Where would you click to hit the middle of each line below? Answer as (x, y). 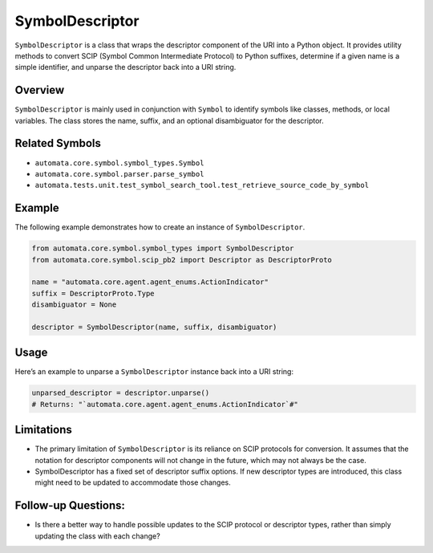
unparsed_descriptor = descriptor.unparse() (121, 393)
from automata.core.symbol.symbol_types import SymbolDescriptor (163, 248)
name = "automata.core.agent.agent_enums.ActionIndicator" (150, 282)
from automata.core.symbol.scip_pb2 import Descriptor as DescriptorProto (182, 260)
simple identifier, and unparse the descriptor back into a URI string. (125, 67)
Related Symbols (58, 143)
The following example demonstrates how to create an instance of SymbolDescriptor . (160, 227)
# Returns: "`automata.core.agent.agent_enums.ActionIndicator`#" (165, 404)
